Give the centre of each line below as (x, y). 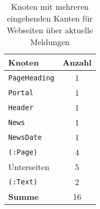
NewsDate (25, 137)
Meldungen (50, 42)
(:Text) (23, 182)
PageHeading (32, 78)
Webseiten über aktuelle (50, 30)
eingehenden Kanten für (50, 18)
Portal (21, 92)
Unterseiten (29, 167)
